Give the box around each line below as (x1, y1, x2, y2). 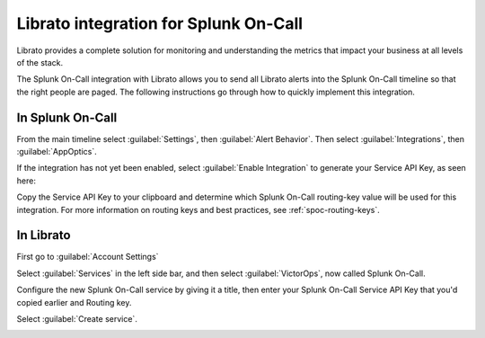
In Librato (16, 227, 71, 243)
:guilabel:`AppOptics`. (16, 147, 98, 157)
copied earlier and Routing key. (16, 297, 132, 307)
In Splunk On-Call (16, 110, 118, 125)
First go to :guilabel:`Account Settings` (16, 252, 159, 262)
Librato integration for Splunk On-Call (16, 13, 304, 33)
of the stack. (16, 57, 64, 67)
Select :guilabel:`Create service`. (16, 314, 138, 325)
